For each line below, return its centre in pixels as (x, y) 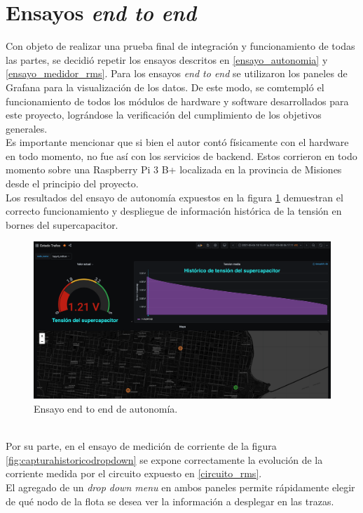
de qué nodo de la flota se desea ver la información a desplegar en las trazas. (170, 501)
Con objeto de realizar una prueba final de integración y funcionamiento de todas (180, 46)
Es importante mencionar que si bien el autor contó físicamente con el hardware (177, 142)
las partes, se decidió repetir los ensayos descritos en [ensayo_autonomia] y (167, 59)
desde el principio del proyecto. (72, 184)
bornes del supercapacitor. (62, 224)
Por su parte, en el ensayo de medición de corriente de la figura (141, 446)
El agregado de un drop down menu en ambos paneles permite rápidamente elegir (180, 487)
